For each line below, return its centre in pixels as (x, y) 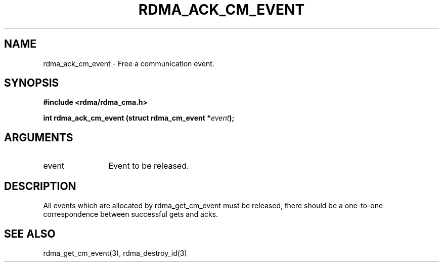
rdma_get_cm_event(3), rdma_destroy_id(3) (115, 253)
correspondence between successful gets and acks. (130, 214)
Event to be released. (149, 166)
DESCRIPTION (40, 186)
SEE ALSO (30, 234)
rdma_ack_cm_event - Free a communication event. (129, 63)
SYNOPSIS (32, 83)
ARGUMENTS (39, 137)
